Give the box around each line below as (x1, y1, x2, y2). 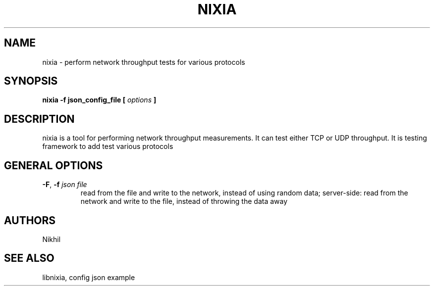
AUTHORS (4, 214, 56, 227)
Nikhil (42, 235, 61, 243)
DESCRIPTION (4, 112, 75, 125)
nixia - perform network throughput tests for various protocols (42, 57, 245, 66)
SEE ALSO (4, 252, 54, 265)
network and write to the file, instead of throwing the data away (80, 197, 288, 206)
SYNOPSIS (4, 75, 58, 88)
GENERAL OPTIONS (4, 159, 103, 172)
